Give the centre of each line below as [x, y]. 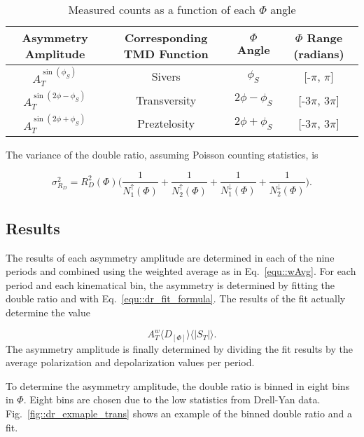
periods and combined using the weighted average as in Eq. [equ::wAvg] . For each [181, 271]
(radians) [319, 54]
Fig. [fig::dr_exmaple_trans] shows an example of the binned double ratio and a [179, 413]
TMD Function [166, 54]
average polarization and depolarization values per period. [130, 362]
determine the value [48, 312]
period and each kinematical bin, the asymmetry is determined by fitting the [170, 284]
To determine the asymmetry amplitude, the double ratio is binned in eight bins [178, 385]
